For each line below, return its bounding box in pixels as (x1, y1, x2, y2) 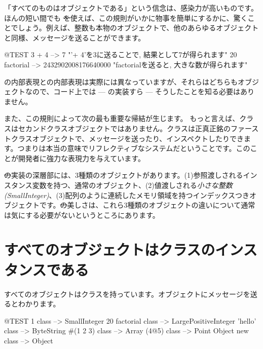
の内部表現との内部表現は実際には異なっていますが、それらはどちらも (4, 76, 238, 87)
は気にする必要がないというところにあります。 (4, 209, 160, 220)
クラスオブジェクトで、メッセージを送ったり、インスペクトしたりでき (11, 133, 244, 143)
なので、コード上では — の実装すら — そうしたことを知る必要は (25, 86, 241, 97)
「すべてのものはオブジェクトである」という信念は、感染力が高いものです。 (4, 3, 258, 13)
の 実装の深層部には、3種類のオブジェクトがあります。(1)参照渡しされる (4, 170, 243, 180)
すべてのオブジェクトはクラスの (4, 239, 215, 260)
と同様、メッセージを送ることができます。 (4, 32, 145, 43)
